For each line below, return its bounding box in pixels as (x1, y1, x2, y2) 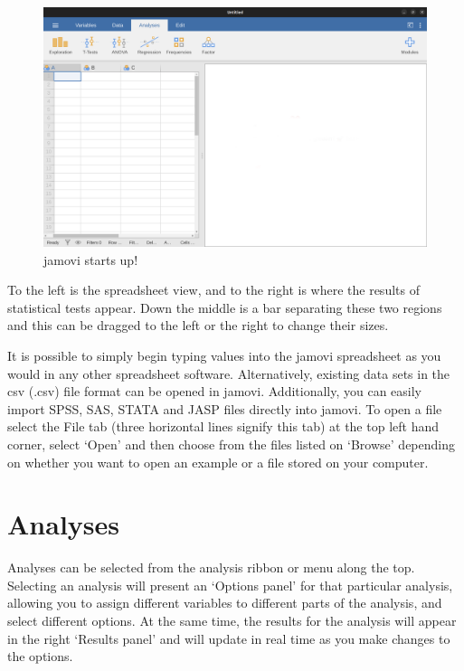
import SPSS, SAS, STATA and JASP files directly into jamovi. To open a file (7, 399, 442, 418)
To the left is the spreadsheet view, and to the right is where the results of (7, 280, 420, 299)
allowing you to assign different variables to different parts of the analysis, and (7, 593, 442, 612)
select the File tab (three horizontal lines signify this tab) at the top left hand (7, 417, 439, 436)
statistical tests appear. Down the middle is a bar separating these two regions (7, 298, 442, 317)
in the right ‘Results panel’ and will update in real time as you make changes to (7, 628, 450, 647)
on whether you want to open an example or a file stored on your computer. (7, 452, 429, 471)
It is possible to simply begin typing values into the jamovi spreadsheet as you (7, 345, 441, 364)
